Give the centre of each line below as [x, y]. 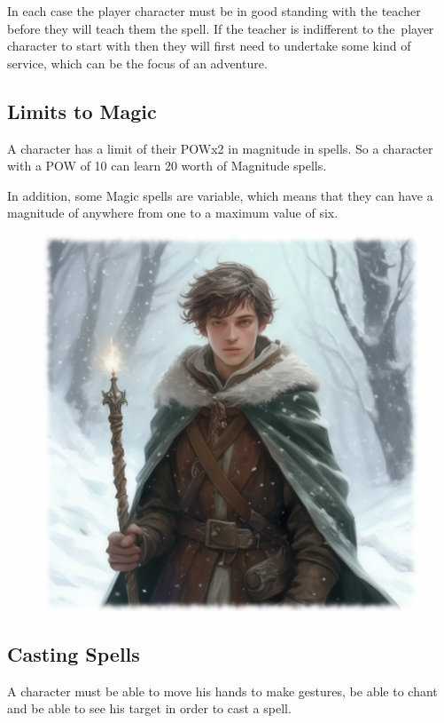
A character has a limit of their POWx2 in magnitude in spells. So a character [220, 148]
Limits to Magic [82, 111]
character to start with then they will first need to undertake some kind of [209, 46]
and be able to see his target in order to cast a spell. [149, 708]
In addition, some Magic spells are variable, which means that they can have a [220, 195]
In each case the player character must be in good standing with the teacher [214, 11]
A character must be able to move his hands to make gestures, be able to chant [222, 691]
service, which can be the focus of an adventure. [137, 63]
